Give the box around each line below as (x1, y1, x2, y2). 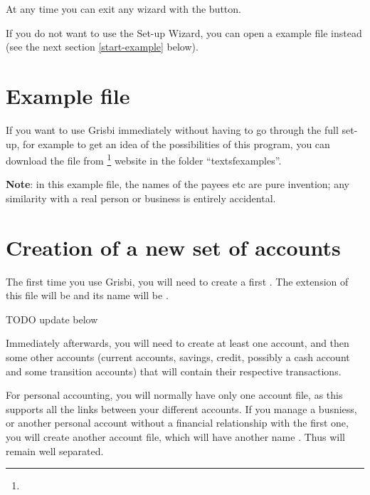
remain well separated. (6, 443, 104, 458)
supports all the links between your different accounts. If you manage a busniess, (6, 401, 357, 416)
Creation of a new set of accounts (6, 232, 341, 261)
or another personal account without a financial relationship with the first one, (6, 415, 349, 430)
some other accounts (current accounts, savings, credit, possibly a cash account (6, 350, 350, 365)
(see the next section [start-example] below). (6, 39, 199, 54)
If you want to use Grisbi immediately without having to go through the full (6, 122, 339, 137)
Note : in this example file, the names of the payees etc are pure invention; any (6, 177, 349, 192)
